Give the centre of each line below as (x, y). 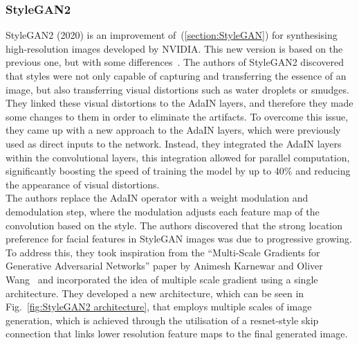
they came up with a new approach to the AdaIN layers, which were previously (173, 130)
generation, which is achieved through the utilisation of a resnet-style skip (162, 320)
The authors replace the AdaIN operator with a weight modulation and (157, 198)
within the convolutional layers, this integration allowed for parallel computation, (178, 157)
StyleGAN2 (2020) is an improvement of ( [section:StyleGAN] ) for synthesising (172, 35)
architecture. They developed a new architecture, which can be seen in (155, 293)
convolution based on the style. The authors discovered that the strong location (174, 225)
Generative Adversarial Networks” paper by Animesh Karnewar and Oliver (164, 266)
